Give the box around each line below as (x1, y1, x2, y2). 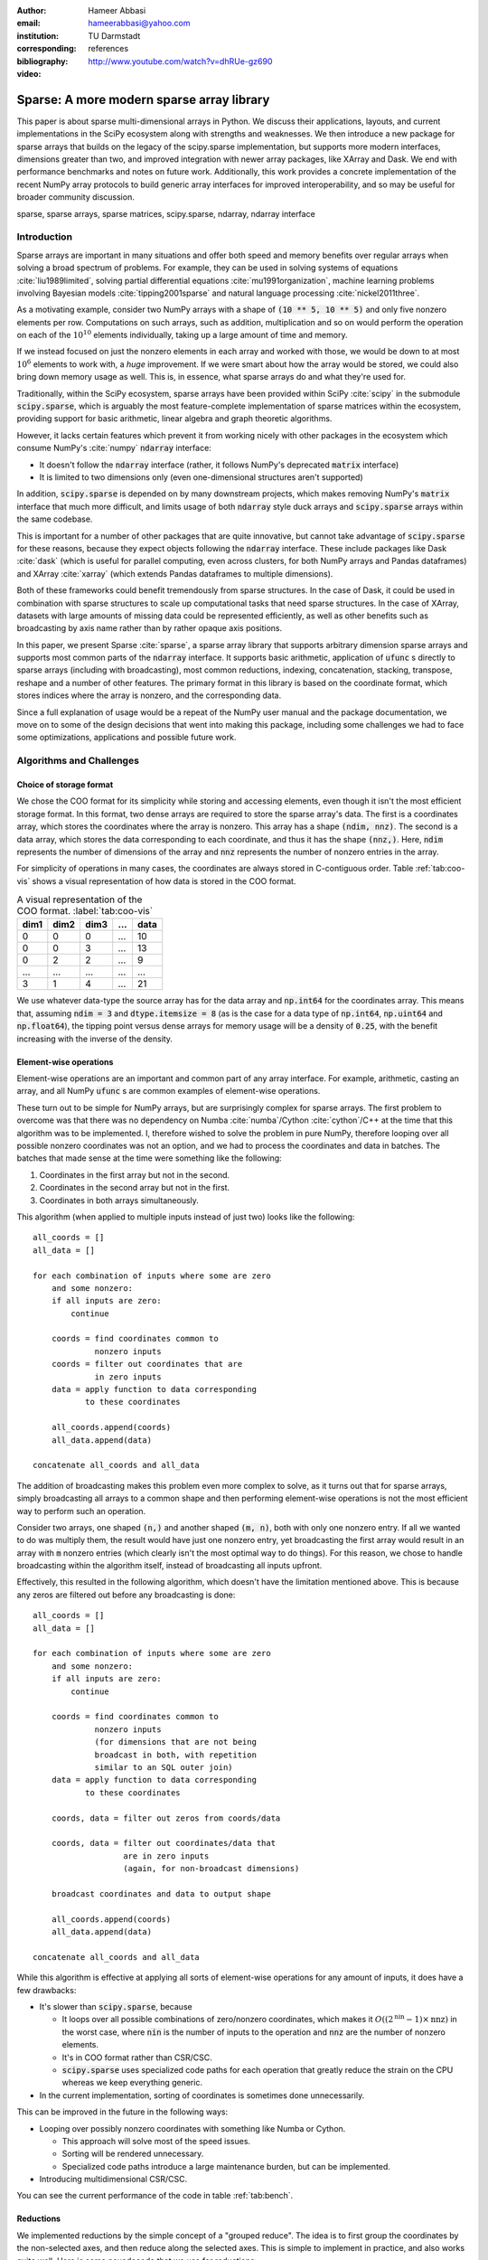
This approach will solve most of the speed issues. (61, 2135, 251, 2146)
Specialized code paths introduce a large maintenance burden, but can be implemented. (61, 2161, 390, 2171)
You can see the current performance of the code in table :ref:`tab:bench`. (16, 2190, 294, 2201)
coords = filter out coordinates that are (51, 1359, 243, 1370)
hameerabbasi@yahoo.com (88, 18, 191, 29)
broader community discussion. (16, 192, 135, 202)
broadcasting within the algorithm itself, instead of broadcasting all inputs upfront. (16, 1560, 323, 1571)
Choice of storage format (16, 778, 114, 790)
